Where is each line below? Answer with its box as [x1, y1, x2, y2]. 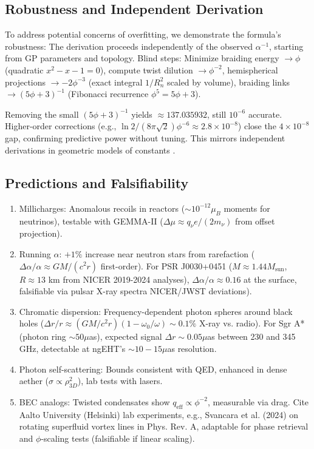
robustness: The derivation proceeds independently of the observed [5, 39, 253, 52]
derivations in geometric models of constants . [5, 143, 176, 156]
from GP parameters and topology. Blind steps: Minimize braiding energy [5, 52, 279, 64]
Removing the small [5, 107, 79, 120]
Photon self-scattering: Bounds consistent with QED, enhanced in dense [19, 362, 287, 375]
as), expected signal [89, 330, 162, 343]
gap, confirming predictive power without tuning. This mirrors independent [5, 132, 285, 144]
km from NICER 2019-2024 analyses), [48, 272, 189, 285]
